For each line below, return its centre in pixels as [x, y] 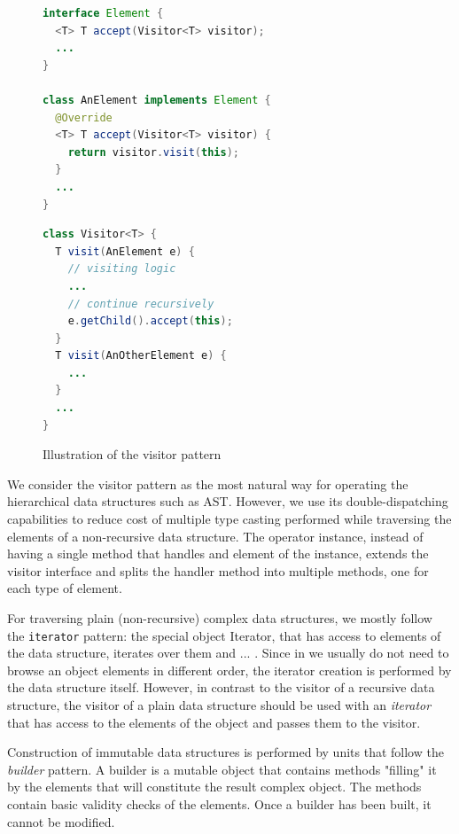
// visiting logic [122, 269]
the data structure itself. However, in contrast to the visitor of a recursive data [221, 687]
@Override [84, 117]
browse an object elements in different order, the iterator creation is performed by [229, 670]
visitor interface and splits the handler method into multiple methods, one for [218, 570]
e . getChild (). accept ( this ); [150, 321]
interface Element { [103, 13]
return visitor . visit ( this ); [153, 152]
